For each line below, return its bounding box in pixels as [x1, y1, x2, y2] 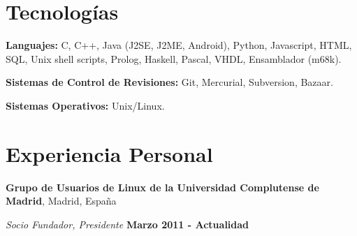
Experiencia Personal [6, 139, 213, 168]
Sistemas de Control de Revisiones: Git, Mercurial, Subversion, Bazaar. [6, 75, 333, 89]
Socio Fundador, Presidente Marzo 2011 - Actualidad [6, 216, 249, 231]
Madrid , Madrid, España [6, 193, 117, 208]
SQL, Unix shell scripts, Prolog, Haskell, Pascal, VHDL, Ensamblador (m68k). [6, 51, 342, 66]
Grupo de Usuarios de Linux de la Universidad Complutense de [6, 179, 319, 194]
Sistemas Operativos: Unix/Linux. [6, 98, 165, 112]
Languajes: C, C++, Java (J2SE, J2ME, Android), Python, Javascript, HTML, [6, 38, 352, 52]
